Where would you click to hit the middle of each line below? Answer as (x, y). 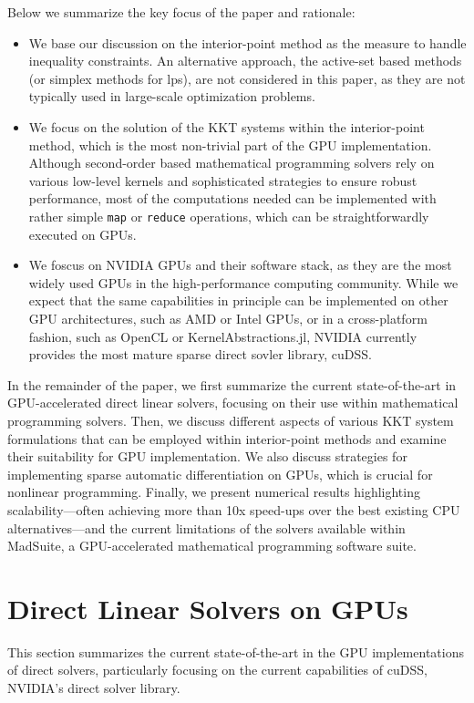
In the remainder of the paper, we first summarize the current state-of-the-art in (232, 384)
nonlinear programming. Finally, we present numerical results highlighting (214, 492)
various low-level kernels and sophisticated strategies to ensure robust (223, 180)
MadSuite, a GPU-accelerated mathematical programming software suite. (212, 546)
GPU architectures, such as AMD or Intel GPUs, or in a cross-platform (228, 318)
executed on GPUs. (82, 234)
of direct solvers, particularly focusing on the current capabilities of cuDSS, (217, 670)
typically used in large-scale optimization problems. (172, 96)
